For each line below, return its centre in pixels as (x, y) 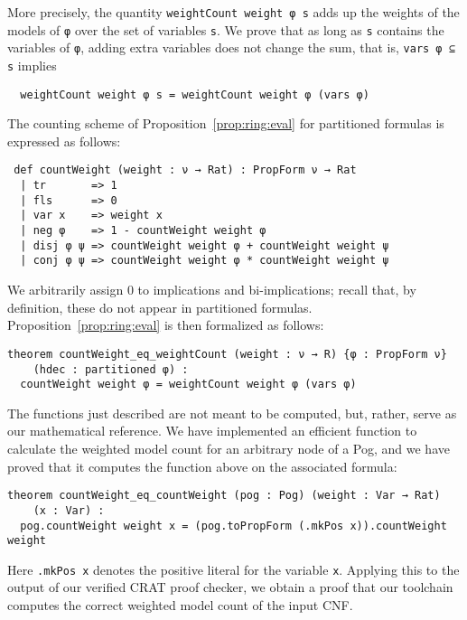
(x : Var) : (69, 510)
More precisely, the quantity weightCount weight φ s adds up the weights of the (233, 12)
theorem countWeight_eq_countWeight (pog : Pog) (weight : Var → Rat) (224, 496)
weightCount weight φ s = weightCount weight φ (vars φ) (195, 94)
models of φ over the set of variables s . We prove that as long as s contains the (226, 29)
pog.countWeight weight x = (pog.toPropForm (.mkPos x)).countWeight (233, 526)
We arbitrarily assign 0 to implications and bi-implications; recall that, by (212, 290)
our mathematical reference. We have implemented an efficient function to (212, 431)
